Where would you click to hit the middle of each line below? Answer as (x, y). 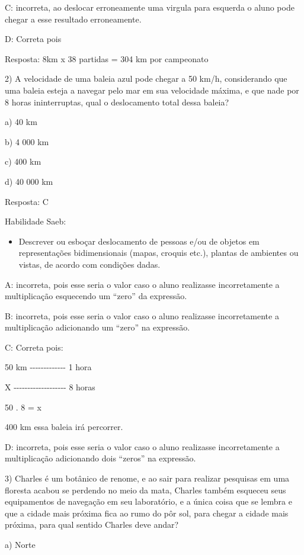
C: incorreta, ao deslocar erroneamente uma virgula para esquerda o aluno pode (150, 7)
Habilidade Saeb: (36, 221)
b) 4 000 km (27, 141)
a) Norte (20, 544)
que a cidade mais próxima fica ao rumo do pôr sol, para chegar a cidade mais (147, 513)
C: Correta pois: (34, 347)
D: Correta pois (33, 39)
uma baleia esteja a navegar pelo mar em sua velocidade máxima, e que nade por (152, 90)
